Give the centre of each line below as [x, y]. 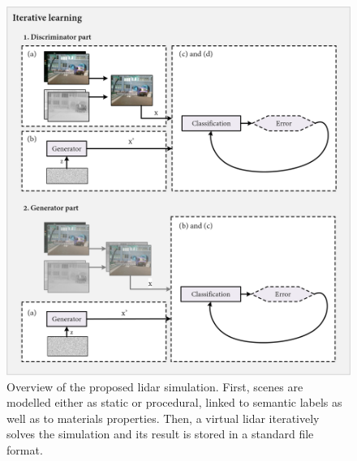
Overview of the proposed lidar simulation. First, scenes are [155, 386]
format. [25, 450]
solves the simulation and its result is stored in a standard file [160, 434]
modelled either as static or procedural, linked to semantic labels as [174, 402]
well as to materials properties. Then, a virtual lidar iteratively [163, 418]
